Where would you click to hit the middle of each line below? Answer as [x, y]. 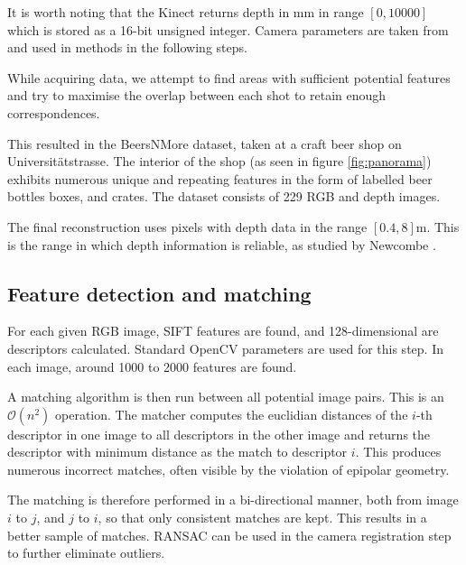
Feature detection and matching [159, 293]
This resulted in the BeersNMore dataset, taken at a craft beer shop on [205, 143]
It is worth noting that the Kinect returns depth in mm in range [186, 12]
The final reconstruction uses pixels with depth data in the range [187, 226]
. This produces [398, 452]
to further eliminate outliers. [86, 553]
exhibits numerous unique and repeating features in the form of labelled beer [220, 178]
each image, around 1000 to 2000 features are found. [152, 366]
